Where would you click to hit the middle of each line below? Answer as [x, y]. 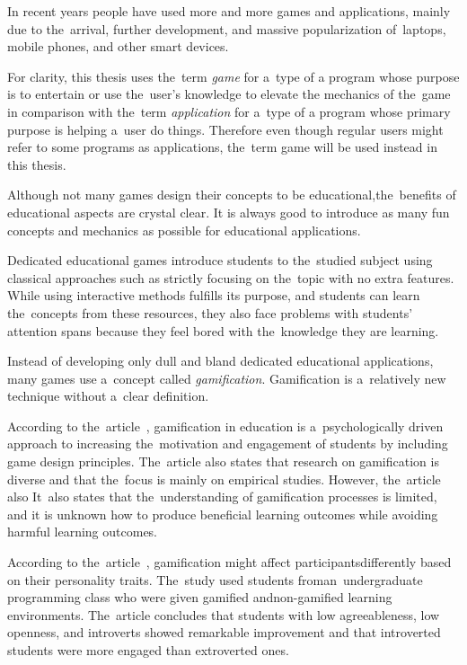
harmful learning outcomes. [83, 532]
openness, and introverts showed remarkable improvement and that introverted [224, 632]
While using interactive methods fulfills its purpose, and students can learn [214, 295]
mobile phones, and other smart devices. [118, 46]
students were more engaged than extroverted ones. [148, 650]
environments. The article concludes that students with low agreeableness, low [224, 614]
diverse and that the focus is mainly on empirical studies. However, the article [224, 479]
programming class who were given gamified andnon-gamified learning [200, 597]
